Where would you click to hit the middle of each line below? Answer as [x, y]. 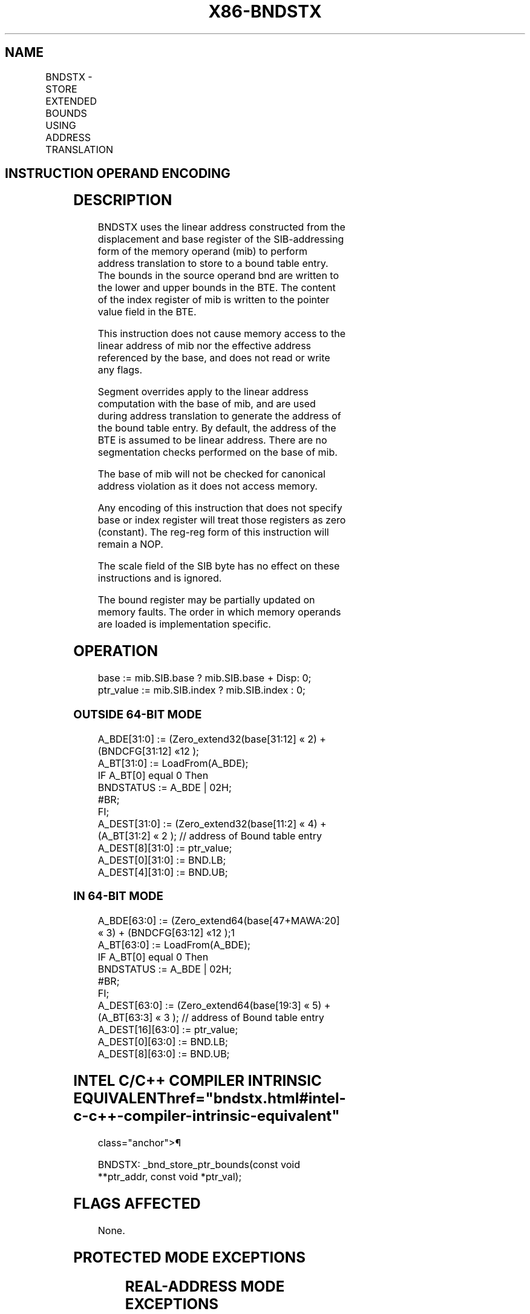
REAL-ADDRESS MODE [205, 1287]
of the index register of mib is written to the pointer [214, 300]
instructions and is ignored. [160, 578]
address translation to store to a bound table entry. [213, 264]
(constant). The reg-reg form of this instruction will [213, 532]
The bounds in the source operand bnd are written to [218, 276]
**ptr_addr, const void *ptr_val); [170, 1176]
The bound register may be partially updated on [206, 600]
